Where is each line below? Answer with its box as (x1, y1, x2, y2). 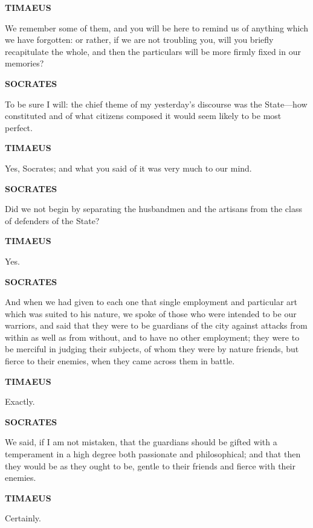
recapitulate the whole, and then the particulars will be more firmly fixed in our (5, 45, 301, 57)
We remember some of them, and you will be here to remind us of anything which (5, 21, 308, 34)
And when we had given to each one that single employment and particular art (5, 295, 297, 308)
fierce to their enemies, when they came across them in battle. (5, 355, 235, 367)
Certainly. (5, 512, 41, 524)
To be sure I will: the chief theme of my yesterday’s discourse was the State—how (5, 97, 308, 110)
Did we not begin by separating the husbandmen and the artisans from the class (5, 202, 302, 215)
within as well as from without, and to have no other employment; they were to (5, 330, 300, 343)
